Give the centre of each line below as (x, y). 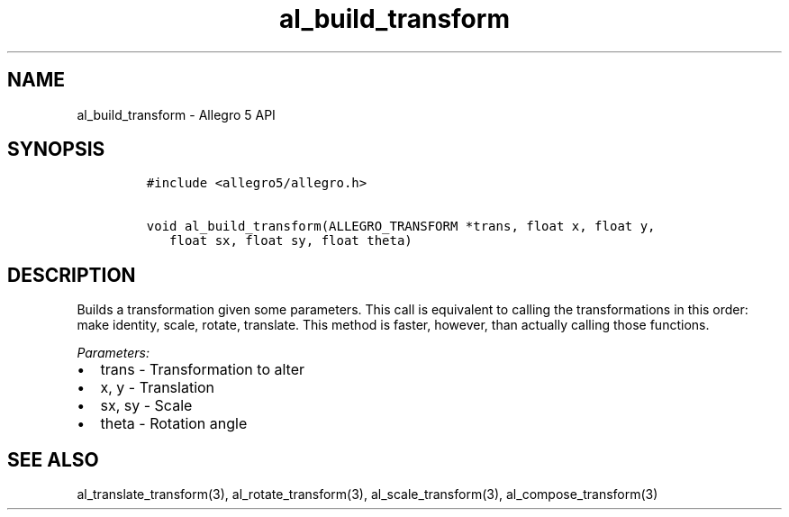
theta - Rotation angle (174, 424)
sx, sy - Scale (146, 406)
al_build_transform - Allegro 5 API (176, 114)
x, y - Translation (158, 388)
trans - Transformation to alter (203, 370)
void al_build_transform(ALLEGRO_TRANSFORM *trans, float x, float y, (401, 227)
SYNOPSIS (56, 150)
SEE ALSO (53, 459)
